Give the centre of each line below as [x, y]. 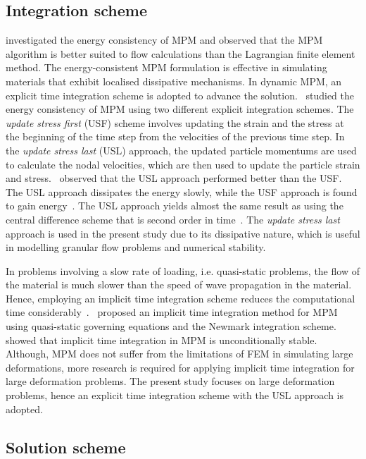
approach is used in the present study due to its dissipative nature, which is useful [183, 233]
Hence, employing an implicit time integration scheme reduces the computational [181, 298]
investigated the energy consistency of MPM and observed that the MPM [164, 40]
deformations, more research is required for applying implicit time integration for [180, 367]
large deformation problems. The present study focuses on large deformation [170, 381]
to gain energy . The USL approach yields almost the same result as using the [175, 206]
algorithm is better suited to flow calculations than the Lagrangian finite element [181, 53]
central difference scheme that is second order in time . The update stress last [173, 219]
